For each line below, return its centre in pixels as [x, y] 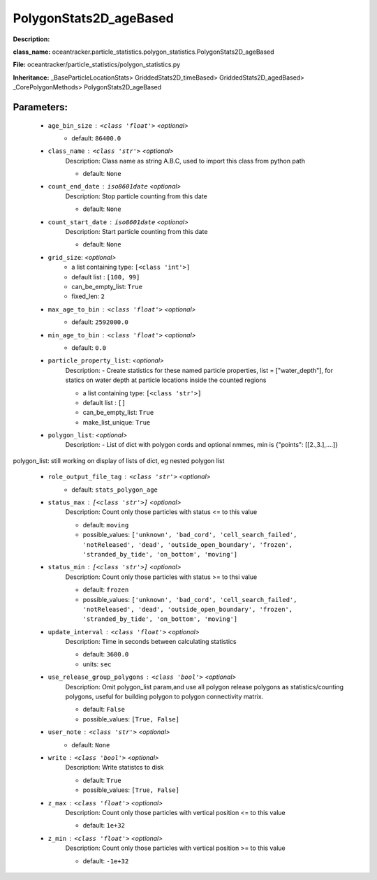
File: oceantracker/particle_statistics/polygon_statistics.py [97, 65]
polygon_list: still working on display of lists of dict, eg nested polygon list [119, 460]
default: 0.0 [89, 347]
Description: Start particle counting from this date [136, 232]
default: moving [106, 525]
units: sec [97, 664]
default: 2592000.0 [100, 322]
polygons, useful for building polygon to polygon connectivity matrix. [164, 697]
